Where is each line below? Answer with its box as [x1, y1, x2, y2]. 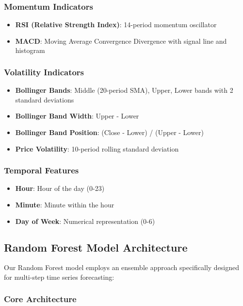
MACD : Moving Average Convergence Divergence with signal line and [15, 35, 227, 46]
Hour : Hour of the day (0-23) [15, 183, 105, 193]
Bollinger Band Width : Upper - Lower [15, 111, 139, 121]
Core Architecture [4, 292, 77, 305]
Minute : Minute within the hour [15, 200, 114, 209]
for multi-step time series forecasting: [4, 272, 114, 282]
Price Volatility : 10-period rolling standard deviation [15, 143, 179, 153]
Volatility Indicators [4, 66, 84, 78]
